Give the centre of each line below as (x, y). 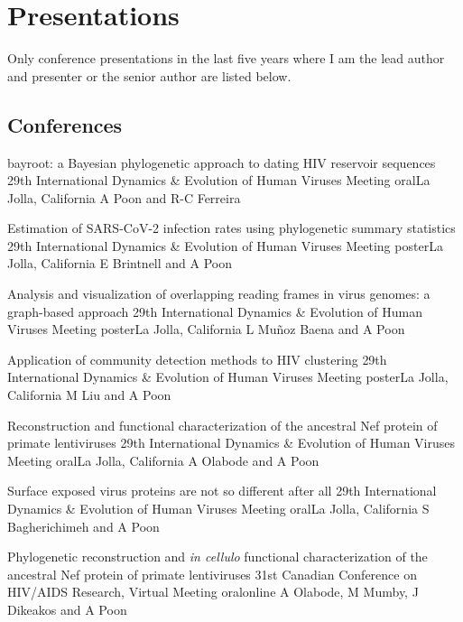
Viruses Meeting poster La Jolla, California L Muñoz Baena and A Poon (206, 329)
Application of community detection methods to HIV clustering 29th (197, 359)
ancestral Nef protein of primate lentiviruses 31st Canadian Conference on (212, 574)
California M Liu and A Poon (89, 395)
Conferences (65, 124)
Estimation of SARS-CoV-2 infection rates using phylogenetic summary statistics (231, 228)
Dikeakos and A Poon (67, 609)
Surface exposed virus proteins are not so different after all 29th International (222, 491)
